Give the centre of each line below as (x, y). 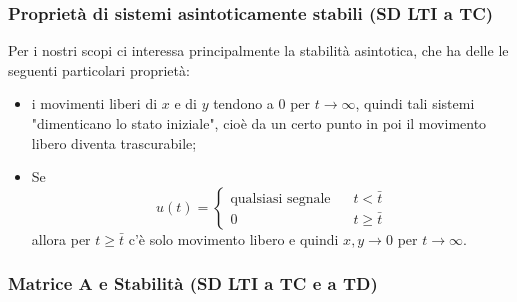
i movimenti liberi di (94, 103)
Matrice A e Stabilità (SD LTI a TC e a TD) (193, 283)
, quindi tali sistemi (415, 103)
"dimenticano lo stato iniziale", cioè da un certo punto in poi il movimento (259, 123)
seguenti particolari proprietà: (99, 69)
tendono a (243, 103)
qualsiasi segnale (280, 198)
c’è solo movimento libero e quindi (233, 238)
